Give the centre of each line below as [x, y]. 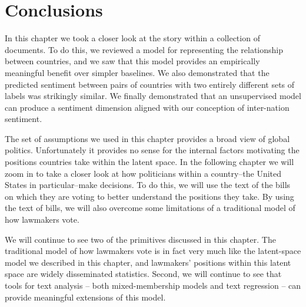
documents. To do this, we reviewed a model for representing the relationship [144, 49]
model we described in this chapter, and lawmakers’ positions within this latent [148, 262]
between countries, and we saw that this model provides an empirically [132, 61]
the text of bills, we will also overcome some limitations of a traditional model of [150, 208]
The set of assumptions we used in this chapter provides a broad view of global [147, 138]
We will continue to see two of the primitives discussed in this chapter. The [140, 239]
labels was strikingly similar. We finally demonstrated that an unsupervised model [153, 96]
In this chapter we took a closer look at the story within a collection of [132, 38]
